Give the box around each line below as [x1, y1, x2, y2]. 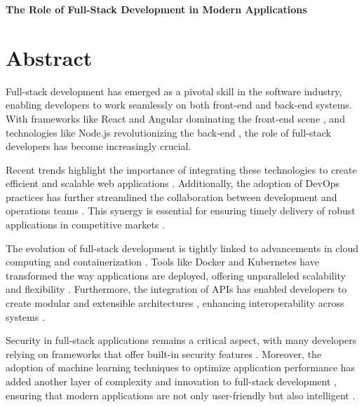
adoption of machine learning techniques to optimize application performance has [6, 360, 356, 375]
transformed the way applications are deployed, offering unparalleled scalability [6, 268, 346, 282]
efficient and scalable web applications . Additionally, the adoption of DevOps [6, 176, 340, 191]
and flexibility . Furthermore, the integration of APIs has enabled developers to [6, 282, 347, 296]
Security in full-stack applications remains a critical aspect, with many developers [6, 333, 357, 347]
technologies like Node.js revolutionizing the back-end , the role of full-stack [6, 125, 331, 139]
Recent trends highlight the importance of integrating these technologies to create [6, 162, 357, 177]
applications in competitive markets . [6, 217, 165, 232]
